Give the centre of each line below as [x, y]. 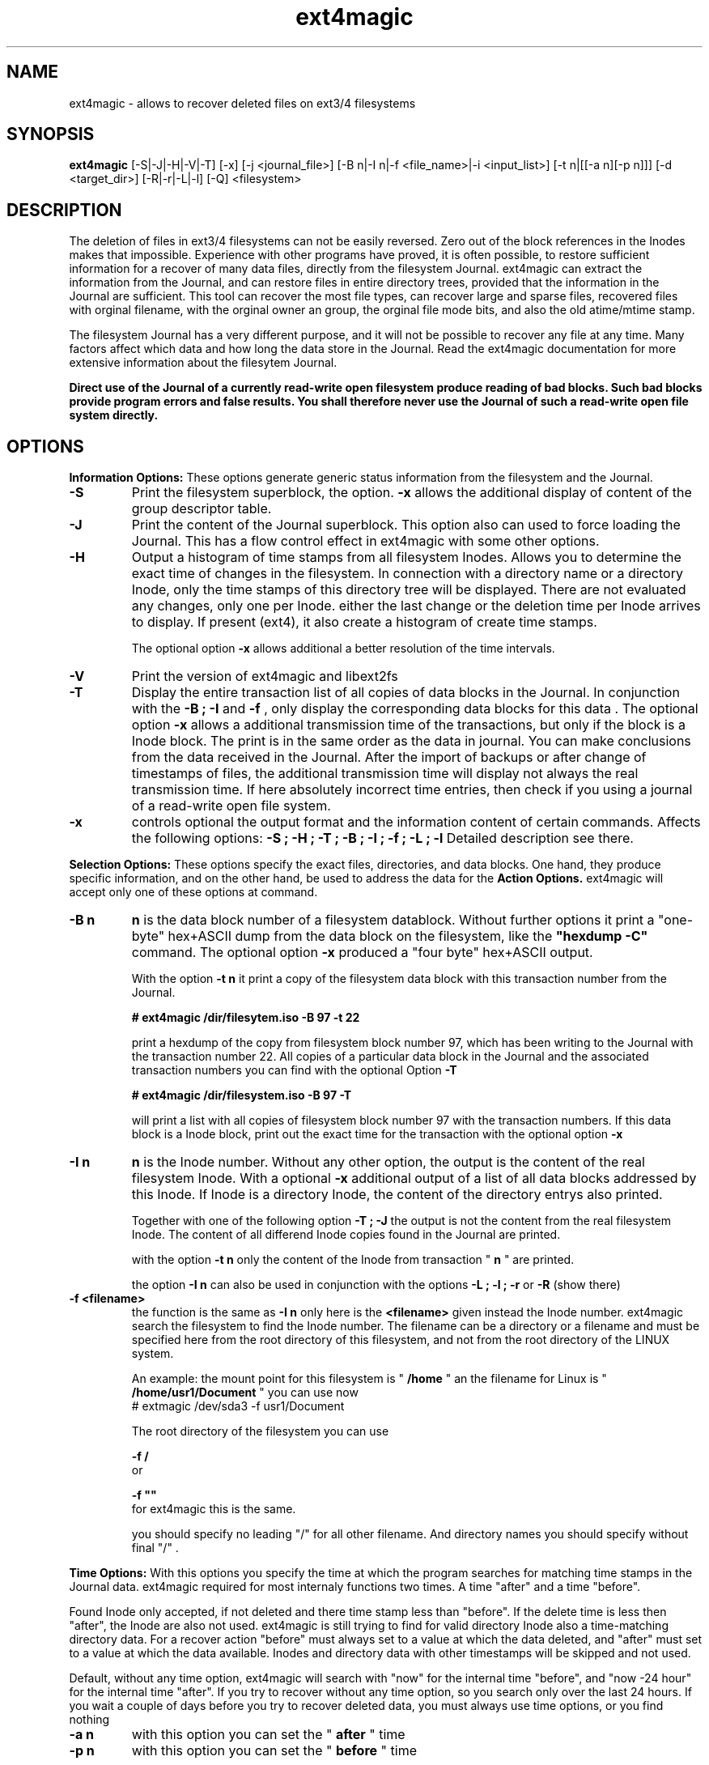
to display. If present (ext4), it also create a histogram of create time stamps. [364, 622]
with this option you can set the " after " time [268, 1735]
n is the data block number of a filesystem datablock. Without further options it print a [393, 920]
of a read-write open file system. [231, 806]
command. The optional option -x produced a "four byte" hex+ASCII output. [362, 953]
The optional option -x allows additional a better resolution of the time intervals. [343, 649]
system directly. [114, 415]
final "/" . [155, 1548]
